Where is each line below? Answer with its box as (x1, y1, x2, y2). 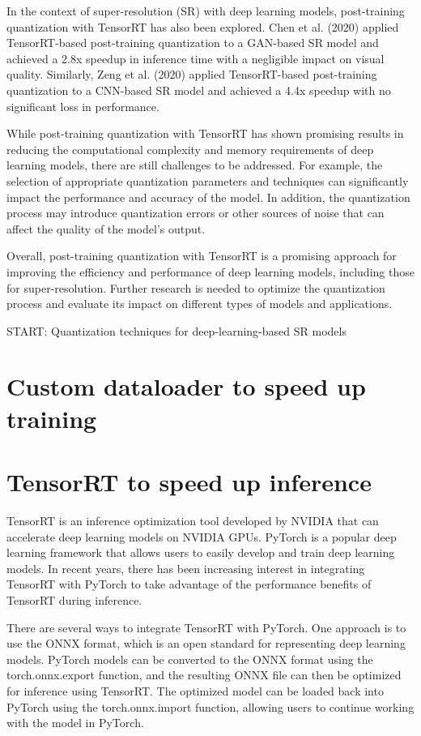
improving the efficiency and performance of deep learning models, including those (6, 263, 415, 280)
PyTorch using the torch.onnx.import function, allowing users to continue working (6, 698, 415, 715)
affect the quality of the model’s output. (6, 220, 206, 237)
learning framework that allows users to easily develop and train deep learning (6, 544, 395, 561)
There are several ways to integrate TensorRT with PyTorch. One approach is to (6, 618, 406, 635)
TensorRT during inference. (6, 591, 142, 608)
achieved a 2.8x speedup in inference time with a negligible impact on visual (6, 49, 385, 66)
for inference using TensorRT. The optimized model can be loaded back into (6, 682, 384, 699)
